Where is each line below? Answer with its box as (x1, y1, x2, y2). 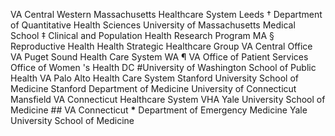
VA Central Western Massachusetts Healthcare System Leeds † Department (10, 9, 323, 20)
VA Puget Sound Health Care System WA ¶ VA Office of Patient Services (10, 51, 309, 63)
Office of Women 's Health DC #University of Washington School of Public (10, 62, 317, 73)
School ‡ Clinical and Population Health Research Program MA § (10, 30, 275, 41)
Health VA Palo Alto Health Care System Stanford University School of (10, 72, 300, 84)
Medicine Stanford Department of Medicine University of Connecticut (10, 83, 297, 94)
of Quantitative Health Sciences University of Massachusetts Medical (10, 19, 296, 31)
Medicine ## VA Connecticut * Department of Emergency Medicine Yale (10, 104, 308, 116)
